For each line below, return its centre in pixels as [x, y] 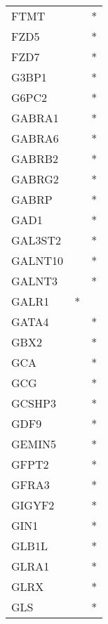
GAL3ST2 [36, 240]
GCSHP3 [34, 403]
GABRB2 [35, 158]
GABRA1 [35, 118]
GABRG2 [35, 179]
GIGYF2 [33, 505]
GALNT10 [38, 260]
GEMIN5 [34, 444]
